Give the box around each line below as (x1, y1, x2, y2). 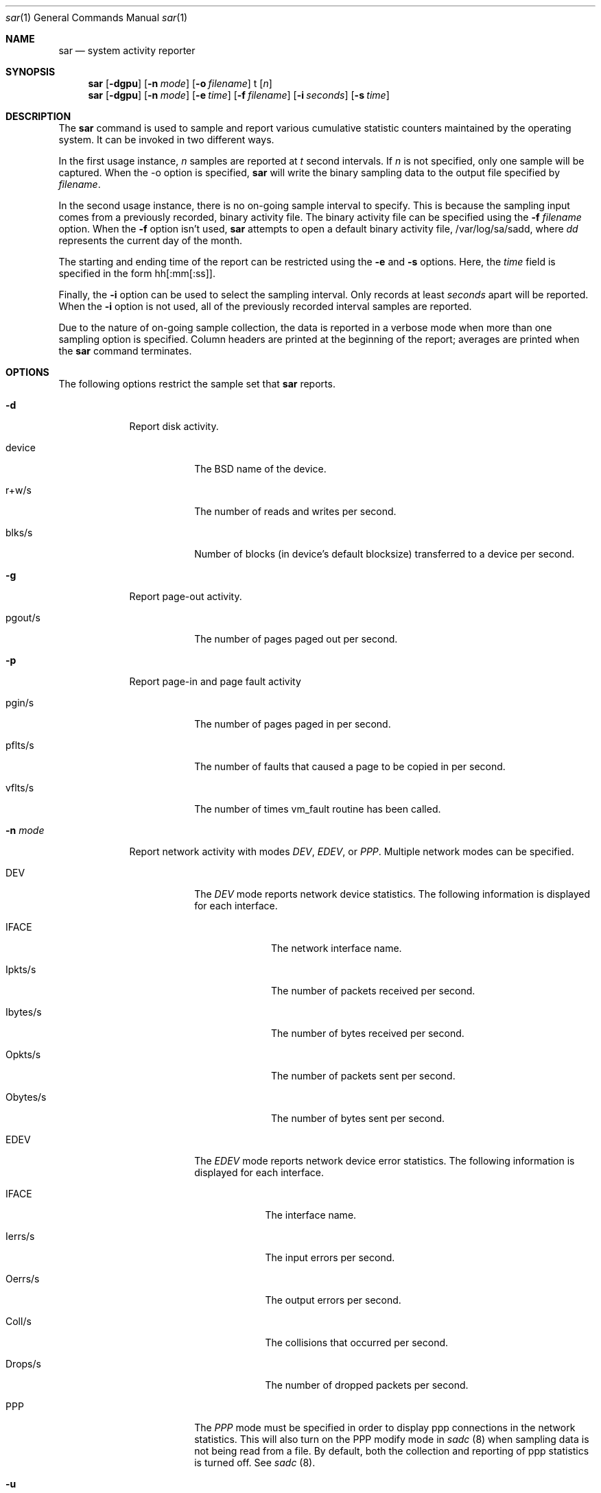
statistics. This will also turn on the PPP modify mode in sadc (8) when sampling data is (194, 1433, 589, 1445)
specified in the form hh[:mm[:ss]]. (58, 267, 215, 279)
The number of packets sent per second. (271, 1070, 456, 1082)
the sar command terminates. (58, 345, 192, 357)
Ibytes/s (5, 1006, 42, 1018)
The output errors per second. (265, 1294, 401, 1306)
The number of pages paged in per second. (194, 718, 391, 730)
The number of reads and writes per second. (194, 505, 397, 517)
